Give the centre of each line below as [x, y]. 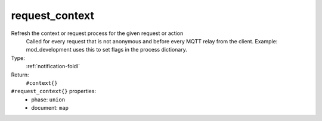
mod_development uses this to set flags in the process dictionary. [107, 50]
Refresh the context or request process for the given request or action [97, 33]
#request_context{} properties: [54, 91]
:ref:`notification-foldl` [53, 66]
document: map [50, 108]
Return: [20, 75]
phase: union [48, 99]
